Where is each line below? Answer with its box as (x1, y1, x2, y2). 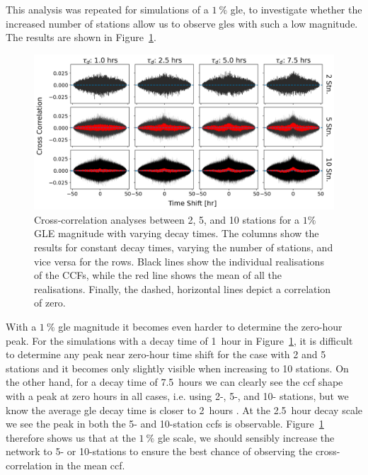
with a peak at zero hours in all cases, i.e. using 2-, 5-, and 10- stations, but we (6, 388, 349, 403)
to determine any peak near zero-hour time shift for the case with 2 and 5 (6, 347, 326, 362)
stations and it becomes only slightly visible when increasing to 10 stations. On (6, 360, 349, 375)
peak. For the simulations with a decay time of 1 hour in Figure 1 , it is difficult (6, 333, 353, 348)
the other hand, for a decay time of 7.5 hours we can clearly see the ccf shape (6, 374, 343, 389)
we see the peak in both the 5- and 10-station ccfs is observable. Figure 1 (6, 416, 324, 431)
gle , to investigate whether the (230, 2, 362, 16)
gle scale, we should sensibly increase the (157, 430, 335, 445)
